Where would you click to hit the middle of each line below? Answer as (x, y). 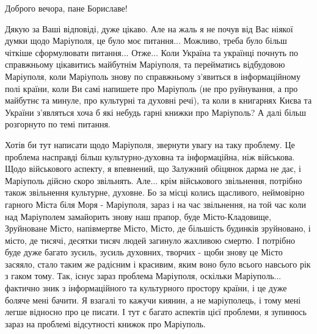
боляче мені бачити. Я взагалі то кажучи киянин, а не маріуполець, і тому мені (153, 300)
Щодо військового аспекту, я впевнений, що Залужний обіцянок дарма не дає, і (153, 169)
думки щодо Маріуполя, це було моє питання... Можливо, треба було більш (146, 41)
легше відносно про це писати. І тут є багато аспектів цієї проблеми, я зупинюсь (156, 312)
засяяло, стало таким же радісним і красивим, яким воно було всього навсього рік (158, 264)
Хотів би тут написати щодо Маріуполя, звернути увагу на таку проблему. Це (150, 144)
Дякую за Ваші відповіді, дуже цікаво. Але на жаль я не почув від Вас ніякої (149, 28)
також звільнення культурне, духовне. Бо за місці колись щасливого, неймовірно (155, 192)
